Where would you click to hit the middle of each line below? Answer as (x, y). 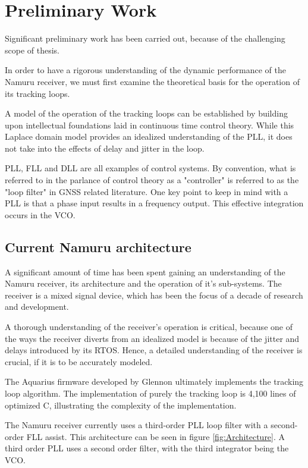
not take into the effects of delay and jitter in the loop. (105, 148)
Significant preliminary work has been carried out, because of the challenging (145, 38)
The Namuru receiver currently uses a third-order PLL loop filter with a (136, 425)
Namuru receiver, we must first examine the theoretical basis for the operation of (152, 81)
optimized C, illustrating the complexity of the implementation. (121, 405)
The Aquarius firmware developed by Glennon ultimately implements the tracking (154, 381)
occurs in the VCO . (40, 214)
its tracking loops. (37, 93)
